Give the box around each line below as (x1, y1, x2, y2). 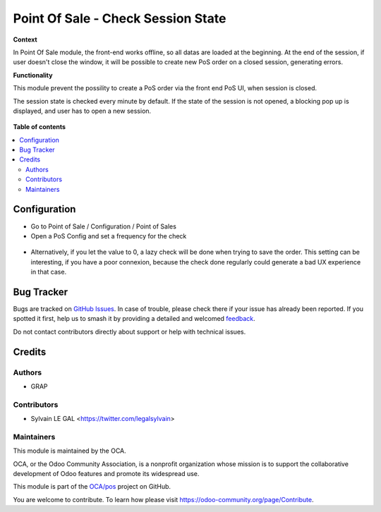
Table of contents (13, 123, 66, 131)
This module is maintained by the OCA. (13, 446, 126, 455)
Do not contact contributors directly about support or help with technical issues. (13, 327, 246, 336)
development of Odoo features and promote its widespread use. (13, 470, 200, 477)
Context (13, 35, 38, 44)
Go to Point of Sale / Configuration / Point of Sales (30, 222, 176, 231)
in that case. (30, 268, 67, 276)
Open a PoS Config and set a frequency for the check (30, 231, 187, 240)
